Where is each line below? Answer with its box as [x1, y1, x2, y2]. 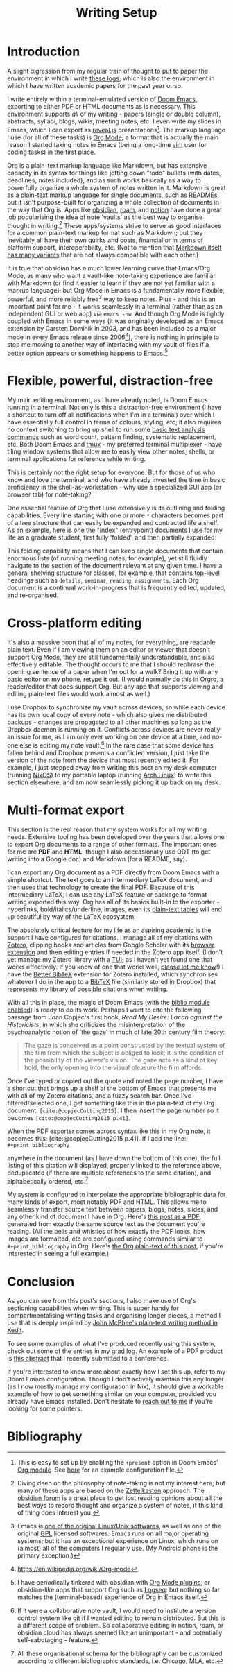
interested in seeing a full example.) [7, 1250, 110, 1258]
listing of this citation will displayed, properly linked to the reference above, [7, 1161, 222, 1169]
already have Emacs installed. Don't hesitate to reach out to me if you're [7, 1397, 213, 1406]
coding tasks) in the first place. [7, 148, 96, 156]
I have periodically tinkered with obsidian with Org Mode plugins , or [17, 1578, 210, 1587]
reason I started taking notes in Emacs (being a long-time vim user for [7, 140, 207, 148]
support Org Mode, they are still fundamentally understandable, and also [7, 653, 215, 662]
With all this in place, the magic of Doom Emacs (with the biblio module [7, 998, 210, 1006]
